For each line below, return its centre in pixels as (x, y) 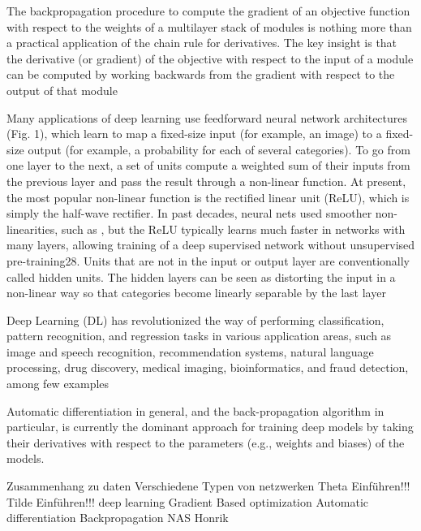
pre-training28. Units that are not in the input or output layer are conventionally (208, 260)
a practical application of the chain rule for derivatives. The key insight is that (202, 43)
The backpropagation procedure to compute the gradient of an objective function (208, 11)
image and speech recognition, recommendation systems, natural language (190, 351)
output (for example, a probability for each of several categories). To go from (219, 149)
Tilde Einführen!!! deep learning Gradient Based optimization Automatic (188, 501)
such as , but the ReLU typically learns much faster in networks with (233, 229)
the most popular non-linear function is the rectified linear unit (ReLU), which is (208, 197)
